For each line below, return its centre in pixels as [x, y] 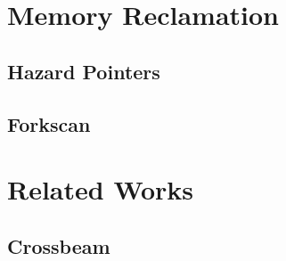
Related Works [101, 189]
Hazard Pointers [84, 71]
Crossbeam [59, 245]
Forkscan [49, 123]
